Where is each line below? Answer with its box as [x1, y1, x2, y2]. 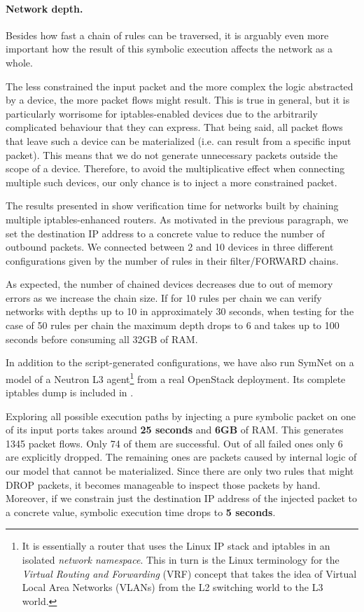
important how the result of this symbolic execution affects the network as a [6, 41, 333, 56]
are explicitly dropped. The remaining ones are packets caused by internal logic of [6, 450, 357, 464]
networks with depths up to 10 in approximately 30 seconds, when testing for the [6, 304, 354, 319]
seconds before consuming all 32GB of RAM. [6, 331, 198, 346]
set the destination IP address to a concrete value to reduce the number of [6, 225, 325, 240]
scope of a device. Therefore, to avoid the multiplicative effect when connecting [6, 161, 345, 176]
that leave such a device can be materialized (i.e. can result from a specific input [6, 133, 351, 148]
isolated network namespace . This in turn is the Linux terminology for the [22, 552, 339, 567]
